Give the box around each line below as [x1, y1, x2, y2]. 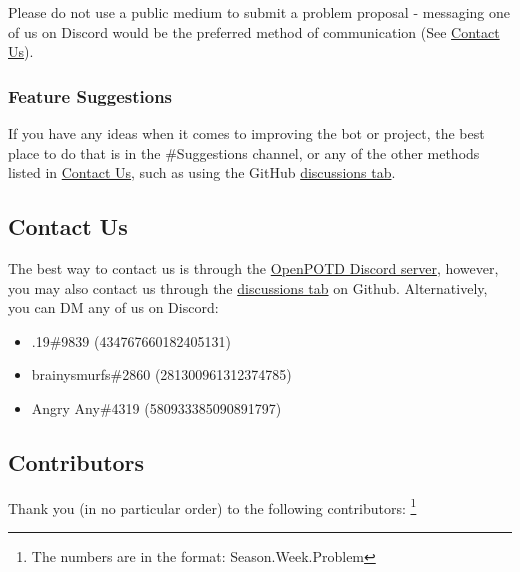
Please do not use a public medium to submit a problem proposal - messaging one [8, 2, 510, 22]
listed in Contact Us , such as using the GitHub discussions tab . [8, 162, 396, 183]
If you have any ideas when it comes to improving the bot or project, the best [8, 123, 485, 143]
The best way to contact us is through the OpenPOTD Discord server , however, [8, 257, 499, 278]
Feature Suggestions [8, 83, 173, 108]
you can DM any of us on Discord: [8, 297, 219, 318]
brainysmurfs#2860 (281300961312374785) [31, 364, 292, 385]
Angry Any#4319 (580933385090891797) [31, 397, 282, 418]
